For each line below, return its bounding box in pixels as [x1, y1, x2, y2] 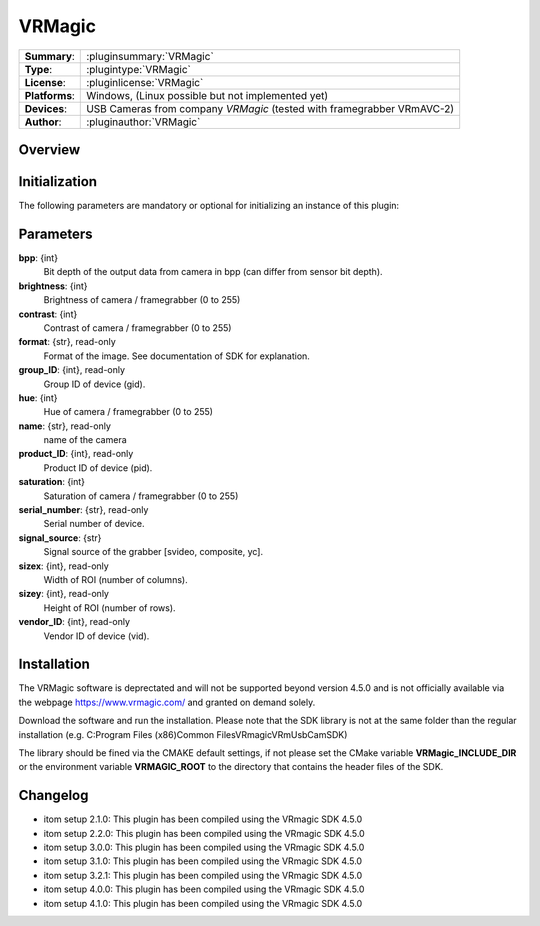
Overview [18, 141, 81, 158]
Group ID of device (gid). [43, 378, 146, 390]
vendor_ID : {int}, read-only [18, 616, 130, 628]
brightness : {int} [18, 280, 88, 292]
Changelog [18, 787, 89, 804]
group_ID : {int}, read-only [18, 364, 125, 376]
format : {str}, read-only [18, 336, 117, 348]
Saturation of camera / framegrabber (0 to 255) [43, 490, 239, 502]
